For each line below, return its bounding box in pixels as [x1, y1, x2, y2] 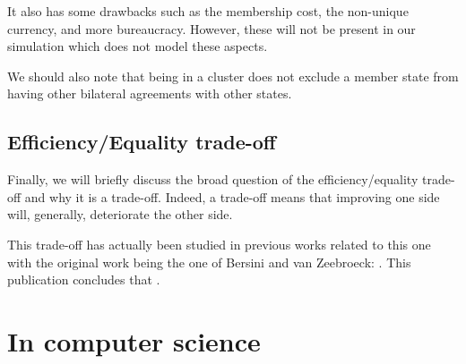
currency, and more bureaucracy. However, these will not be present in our [7, 19, 416, 38]
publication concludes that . [7, 270, 160, 289]
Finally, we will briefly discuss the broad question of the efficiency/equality [7, 170, 419, 189]
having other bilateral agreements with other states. [7, 84, 292, 103]
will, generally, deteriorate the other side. [7, 205, 233, 224]
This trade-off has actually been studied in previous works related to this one [7, 234, 431, 253]
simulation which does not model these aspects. [7, 37, 268, 55]
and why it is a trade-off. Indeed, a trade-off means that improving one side [24, 187, 440, 206]
